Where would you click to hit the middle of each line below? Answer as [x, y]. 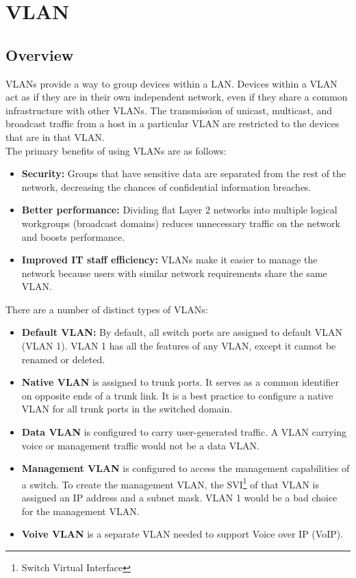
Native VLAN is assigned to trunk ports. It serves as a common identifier [180, 382]
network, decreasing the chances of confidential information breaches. [166, 186]
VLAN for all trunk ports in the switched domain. [127, 409]
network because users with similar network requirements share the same [174, 273]
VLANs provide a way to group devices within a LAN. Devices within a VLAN [171, 83]
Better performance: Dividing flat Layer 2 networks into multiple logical [179, 210]
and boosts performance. [73, 236]
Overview [40, 54]
